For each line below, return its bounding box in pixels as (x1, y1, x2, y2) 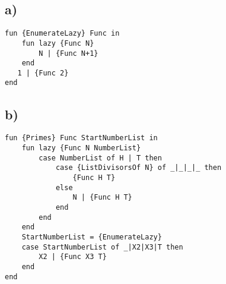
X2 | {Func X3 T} (39, 253, 107, 261)
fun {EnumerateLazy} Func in (5, 29, 120, 38)
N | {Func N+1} (39, 49, 98, 58)
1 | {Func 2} (17, 68, 69, 77)
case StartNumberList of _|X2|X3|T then (21, 242, 183, 251)
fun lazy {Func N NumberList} (21, 144, 141, 152)
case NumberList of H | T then (39, 153, 162, 162)
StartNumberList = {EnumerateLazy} (21, 232, 162, 241)
